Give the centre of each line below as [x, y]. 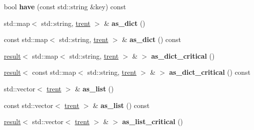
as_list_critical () [152, 121]
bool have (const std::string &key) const [65, 6]
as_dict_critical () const [210, 72]
